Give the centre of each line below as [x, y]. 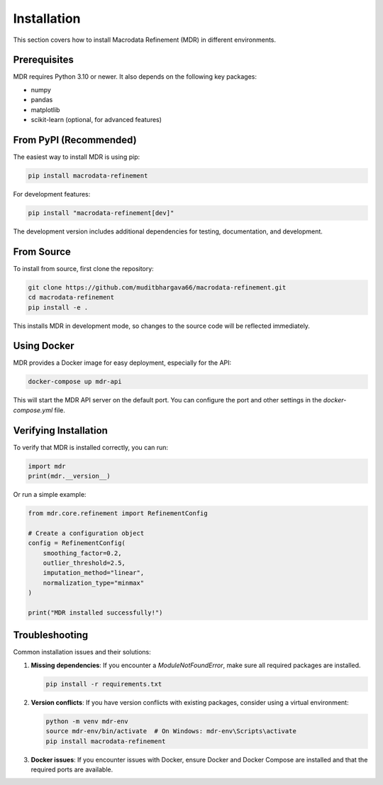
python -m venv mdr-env [87, 721]
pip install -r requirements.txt [104, 684]
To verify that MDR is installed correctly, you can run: [91, 447]
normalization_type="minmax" [94, 583]
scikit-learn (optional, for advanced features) [96, 120]
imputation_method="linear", [94, 573]
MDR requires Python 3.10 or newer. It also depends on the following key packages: [135, 77]
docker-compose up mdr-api [75, 382]
